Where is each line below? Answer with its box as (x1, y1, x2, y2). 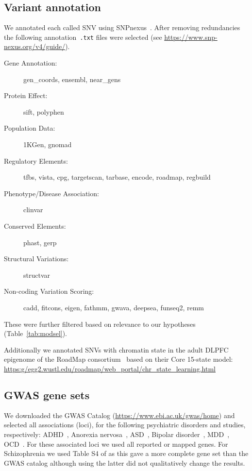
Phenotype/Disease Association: (4, 188, 99, 198)
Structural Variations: (4, 253, 69, 264)
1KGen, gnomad (23, 139, 72, 150)
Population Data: (4, 123, 55, 133)
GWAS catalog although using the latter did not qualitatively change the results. (4, 457, 245, 468)
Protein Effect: (4, 90, 48, 101)
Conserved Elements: (4, 220, 66, 231)
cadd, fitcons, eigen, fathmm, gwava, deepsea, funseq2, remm (23, 302, 204, 312)
